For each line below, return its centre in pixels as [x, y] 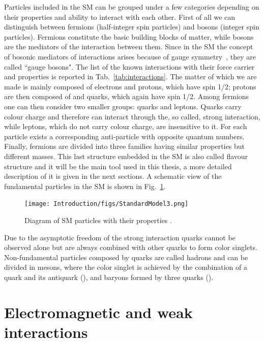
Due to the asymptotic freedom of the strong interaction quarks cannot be [120, 237]
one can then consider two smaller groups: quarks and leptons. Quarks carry [123, 106]
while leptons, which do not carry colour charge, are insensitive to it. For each [126, 126]
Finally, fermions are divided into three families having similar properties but [124, 146]
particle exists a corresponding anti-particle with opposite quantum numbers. [124, 136]
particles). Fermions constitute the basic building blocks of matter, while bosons [129, 36]
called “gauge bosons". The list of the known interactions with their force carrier [129, 66]
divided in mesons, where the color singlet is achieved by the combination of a [126, 267]
